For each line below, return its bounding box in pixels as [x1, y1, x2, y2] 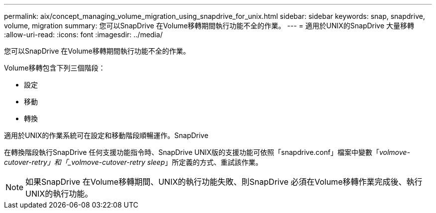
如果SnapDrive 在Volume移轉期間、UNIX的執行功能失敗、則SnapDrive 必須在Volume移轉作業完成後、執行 [25, 177, 423, 187]
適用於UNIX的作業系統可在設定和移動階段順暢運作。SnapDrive [4, 131, 209, 140]
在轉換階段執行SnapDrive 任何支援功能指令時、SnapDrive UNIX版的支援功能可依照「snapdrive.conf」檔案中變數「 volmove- [4, 148, 410, 156]
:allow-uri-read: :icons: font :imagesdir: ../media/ [4, 30, 163, 39]
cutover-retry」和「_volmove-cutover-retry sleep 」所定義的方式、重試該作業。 [4, 158, 263, 166]
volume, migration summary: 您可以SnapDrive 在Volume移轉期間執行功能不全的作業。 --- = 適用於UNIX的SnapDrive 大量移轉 [4, 21, 415, 30]
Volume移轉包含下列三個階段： [4, 64, 106, 72]
